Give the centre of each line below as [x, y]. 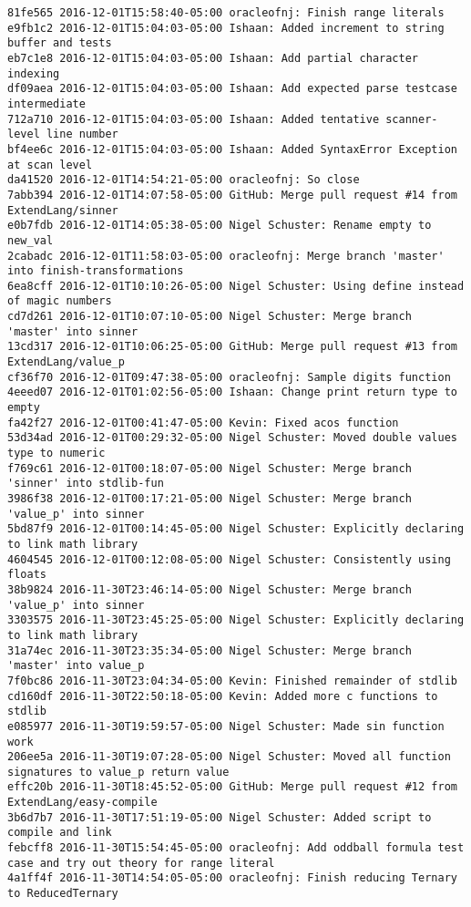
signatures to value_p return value [118, 772]
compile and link [60, 833]
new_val [31, 240]
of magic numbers [60, 301]
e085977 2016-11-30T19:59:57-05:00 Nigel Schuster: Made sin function [226, 726]
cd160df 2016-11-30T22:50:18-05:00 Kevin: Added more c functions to [223, 696]
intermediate [46, 103]
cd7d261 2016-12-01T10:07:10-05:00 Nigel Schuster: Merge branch [210, 317]
